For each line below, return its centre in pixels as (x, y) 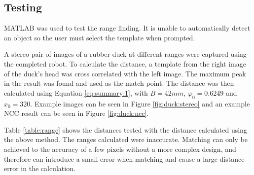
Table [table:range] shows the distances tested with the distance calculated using (126, 129)
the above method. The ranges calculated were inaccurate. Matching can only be (126, 139)
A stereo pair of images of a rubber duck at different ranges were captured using (125, 54)
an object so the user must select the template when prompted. (100, 37)
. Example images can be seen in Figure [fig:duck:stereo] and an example (140, 103)
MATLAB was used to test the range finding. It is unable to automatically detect (127, 28)
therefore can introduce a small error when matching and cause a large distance (124, 158)
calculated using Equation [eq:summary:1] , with (76, 92)
